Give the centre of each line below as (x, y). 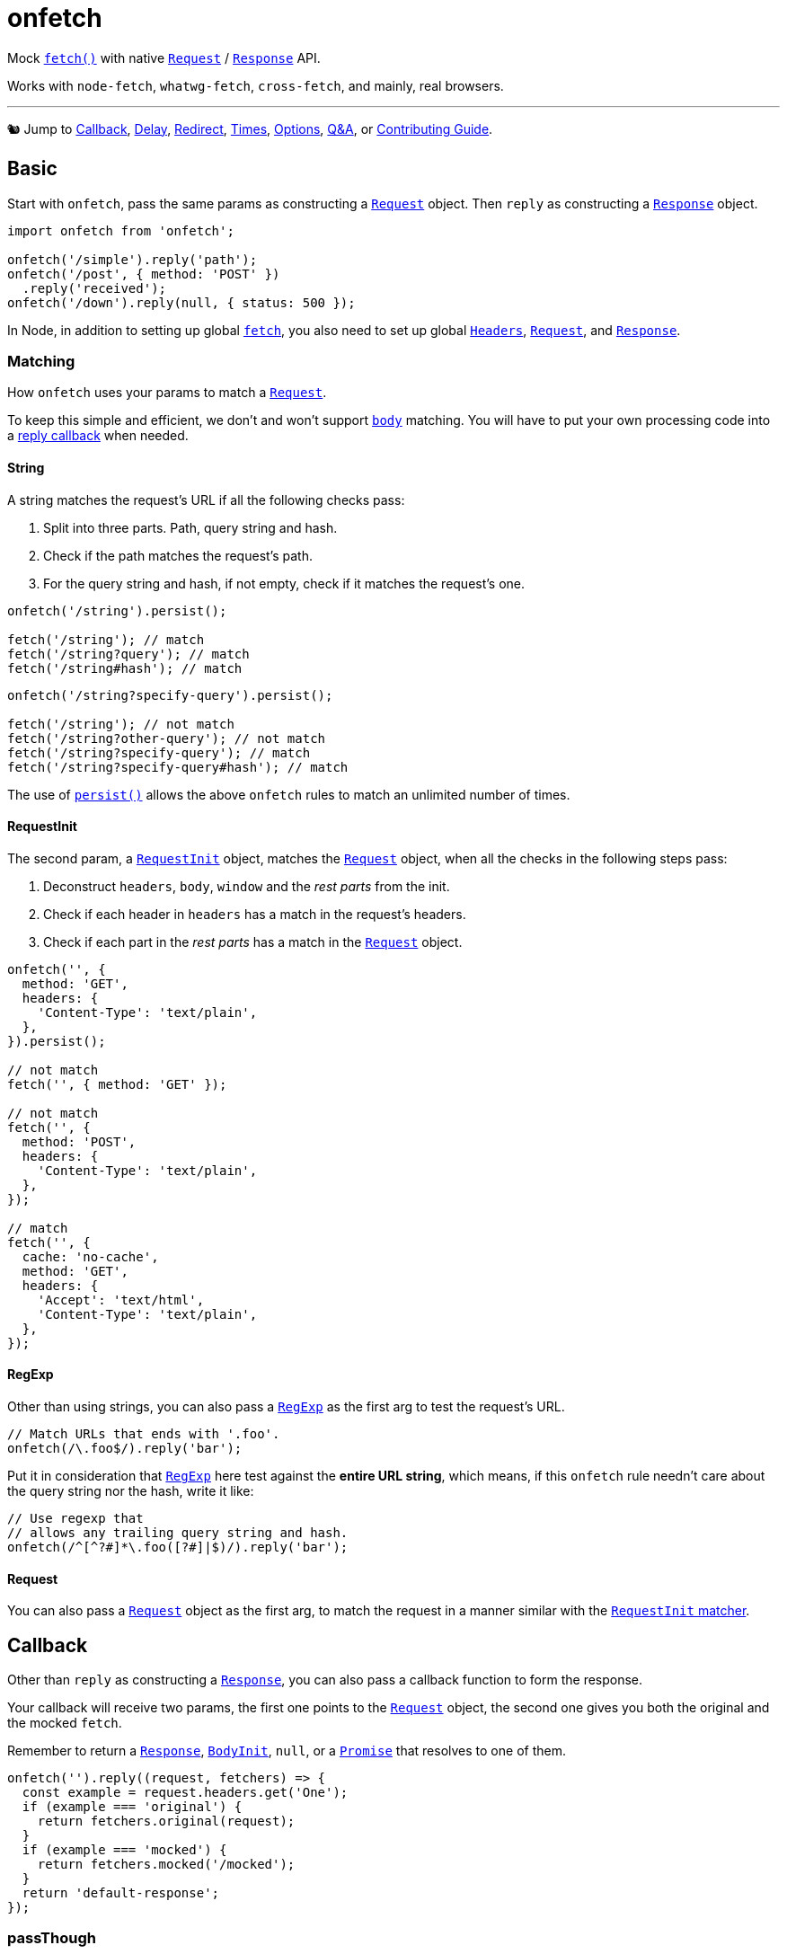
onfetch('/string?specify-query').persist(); (170, 695)
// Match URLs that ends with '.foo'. (144, 1434)
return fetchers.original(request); (166, 1821)
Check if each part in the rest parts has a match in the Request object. (253, 942)
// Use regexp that (75, 1518)
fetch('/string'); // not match (121, 724)
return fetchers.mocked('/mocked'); (166, 1865)
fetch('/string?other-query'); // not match (167, 738)
